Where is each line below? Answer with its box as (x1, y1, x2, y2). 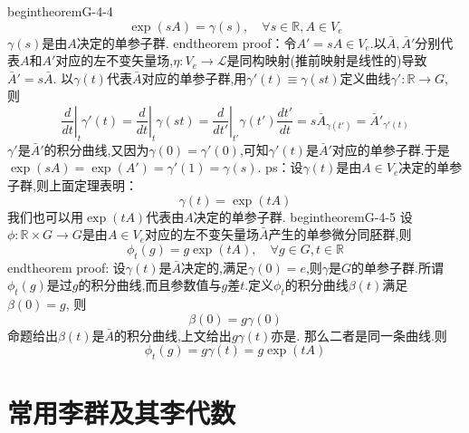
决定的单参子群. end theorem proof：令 (76, 33, 297, 52)
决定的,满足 (181, 257, 248, 276)
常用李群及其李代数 (7, 394, 236, 431)
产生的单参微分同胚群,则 (268, 225, 412, 244)
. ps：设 (257, 158, 303, 177)
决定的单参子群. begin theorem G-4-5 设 (193, 207, 413, 226)
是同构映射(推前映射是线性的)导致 (226, 51, 427, 70)
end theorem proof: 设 (7, 257, 126, 276)
